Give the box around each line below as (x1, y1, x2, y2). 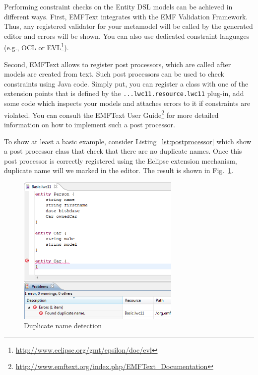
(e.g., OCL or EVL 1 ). (4, 41, 69, 53)
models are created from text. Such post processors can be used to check (4, 69, 224, 79)
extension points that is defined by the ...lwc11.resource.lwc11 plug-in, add (4, 88, 244, 98)
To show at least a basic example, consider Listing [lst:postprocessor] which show (4, 136, 252, 146)
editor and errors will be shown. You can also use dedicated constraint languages (4, 30, 250, 41)
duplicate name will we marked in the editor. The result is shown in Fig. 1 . (4, 165, 234, 176)
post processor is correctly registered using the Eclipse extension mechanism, (4, 155, 237, 166)
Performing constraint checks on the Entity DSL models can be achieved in (4, 1, 233, 11)
